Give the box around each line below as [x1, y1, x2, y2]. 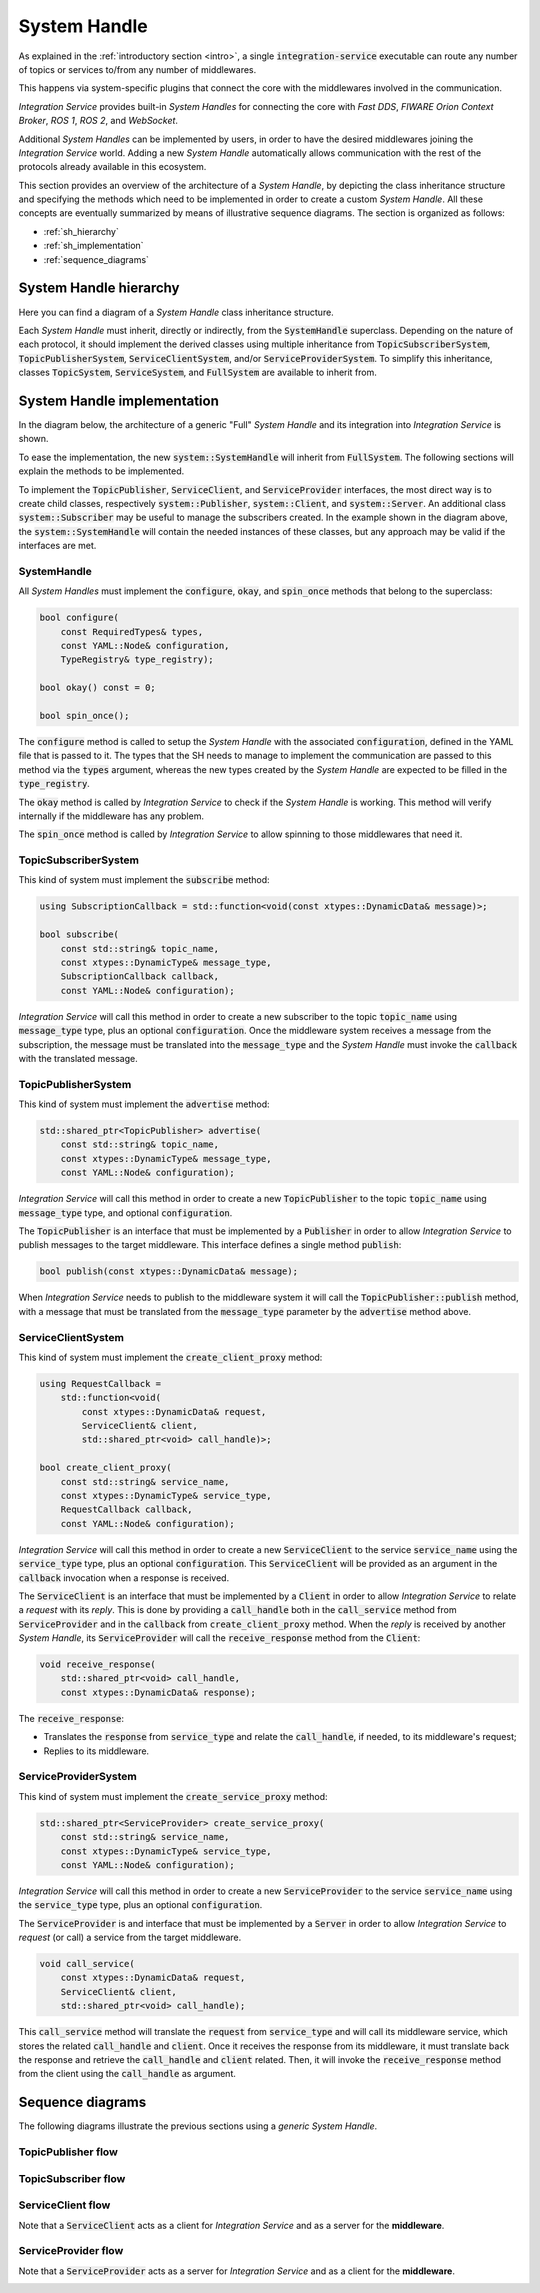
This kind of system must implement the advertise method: [18, 1098, 270, 1110]
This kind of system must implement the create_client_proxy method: [18, 1351, 323, 1363]
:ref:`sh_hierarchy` [43, 225, 119, 237]
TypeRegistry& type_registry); [60, 654, 214, 665]
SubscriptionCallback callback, [60, 971, 220, 982]
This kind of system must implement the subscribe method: [18, 874, 270, 886]
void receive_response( [39, 1659, 157, 1670]
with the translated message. [18, 1052, 139, 1064]
